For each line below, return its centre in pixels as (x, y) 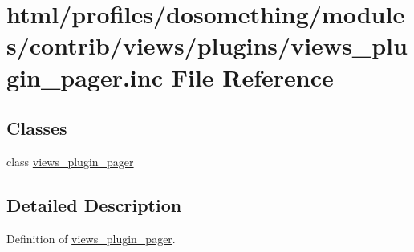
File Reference (252, 77)
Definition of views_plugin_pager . (91, 238)
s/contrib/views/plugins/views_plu (207, 45)
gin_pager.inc (85, 77)
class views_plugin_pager (70, 161)
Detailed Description (94, 204)
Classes (37, 128)
